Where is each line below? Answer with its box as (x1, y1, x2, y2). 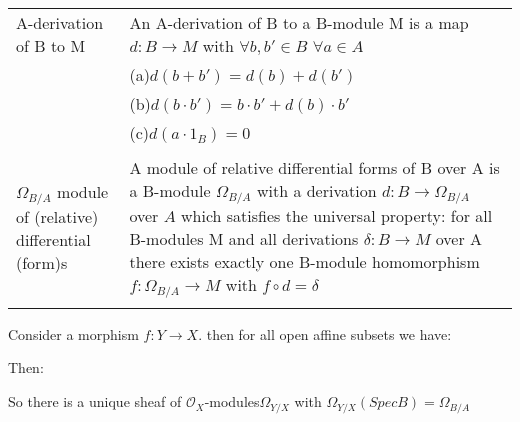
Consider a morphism (8, 323, 139, 344)
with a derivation (256, 179, 377, 202)
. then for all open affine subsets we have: (198, 323, 452, 344)
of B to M (16, 34, 86, 57)
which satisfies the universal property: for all (181, 203, 493, 227)
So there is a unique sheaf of (8, 391, 182, 412)
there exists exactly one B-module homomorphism (129, 249, 480, 273)
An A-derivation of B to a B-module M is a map (129, 11, 469, 34)
